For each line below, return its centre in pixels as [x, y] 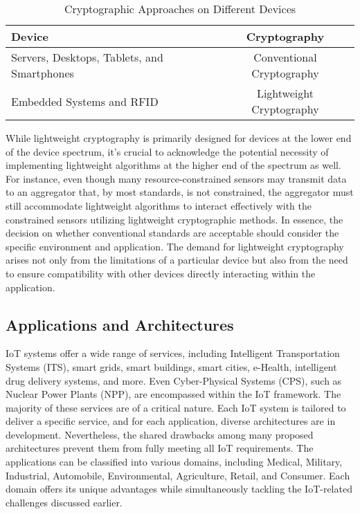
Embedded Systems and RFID [85, 101]
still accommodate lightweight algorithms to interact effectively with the [159, 205]
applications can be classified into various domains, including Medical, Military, [174, 462]
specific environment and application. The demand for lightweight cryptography [175, 246]
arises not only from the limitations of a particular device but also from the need [177, 260]
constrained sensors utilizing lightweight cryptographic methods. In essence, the [174, 219]
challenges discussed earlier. [64, 502]
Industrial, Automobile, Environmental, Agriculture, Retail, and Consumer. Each [178, 475]
